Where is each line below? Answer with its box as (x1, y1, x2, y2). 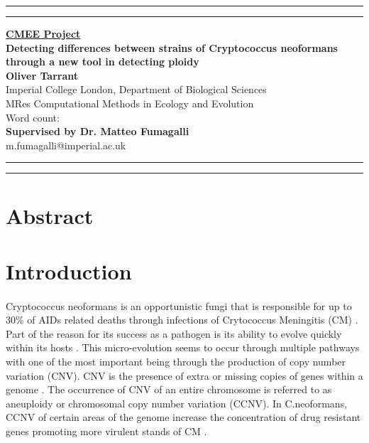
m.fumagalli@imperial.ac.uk (6, 137, 126, 152)
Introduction (6, 256, 132, 285)
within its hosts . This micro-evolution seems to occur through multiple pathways (6, 340, 360, 355)
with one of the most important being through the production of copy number (6, 354, 346, 369)
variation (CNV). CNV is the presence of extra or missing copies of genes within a (6, 368, 363, 383)
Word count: (6, 110, 60, 124)
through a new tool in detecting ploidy (6, 54, 199, 69)
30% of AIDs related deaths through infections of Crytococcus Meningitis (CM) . (6, 312, 358, 327)
